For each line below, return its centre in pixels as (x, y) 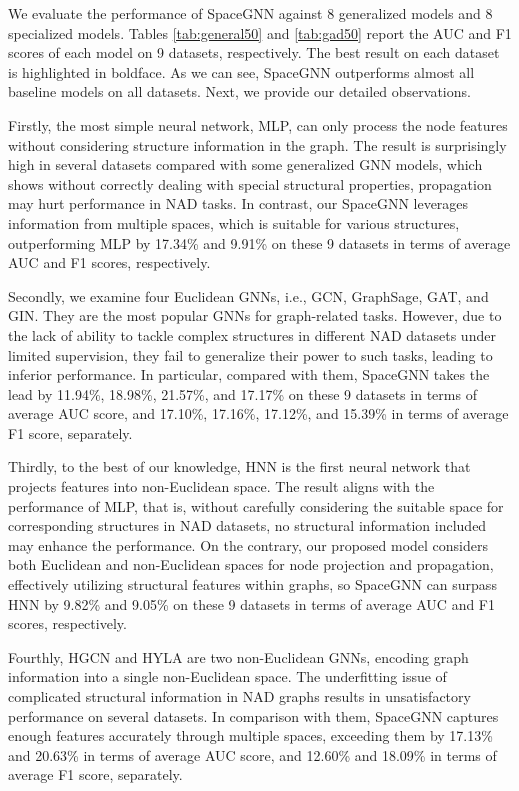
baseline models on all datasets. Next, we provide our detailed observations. (239, 91)
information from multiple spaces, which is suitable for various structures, (234, 222)
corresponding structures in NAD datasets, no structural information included (247, 525)
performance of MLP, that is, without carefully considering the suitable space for (256, 505)
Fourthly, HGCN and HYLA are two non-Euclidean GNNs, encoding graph (238, 656)
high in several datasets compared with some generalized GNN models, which (245, 164)
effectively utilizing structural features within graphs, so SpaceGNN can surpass (252, 584)
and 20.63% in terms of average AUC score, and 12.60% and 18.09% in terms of (252, 754)
